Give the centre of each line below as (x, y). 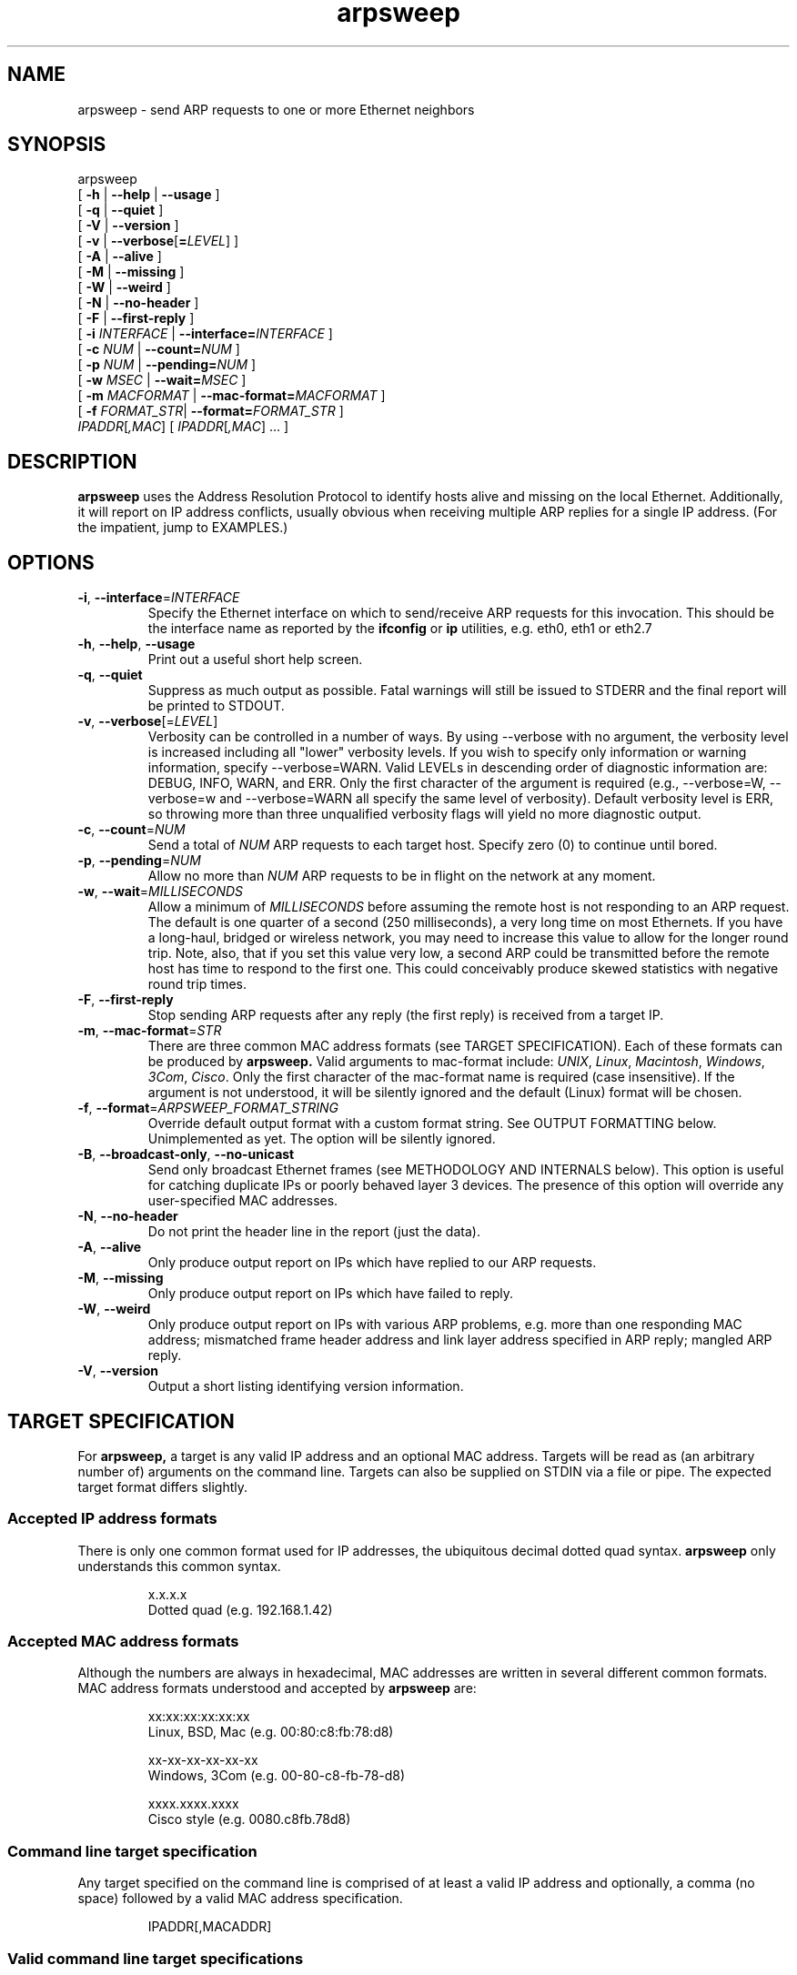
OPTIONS (51, 562)
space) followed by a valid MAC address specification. (240, 1899)
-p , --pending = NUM (139, 861)
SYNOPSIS (57, 145)
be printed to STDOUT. (216, 706)
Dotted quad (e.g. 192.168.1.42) (240, 1609)
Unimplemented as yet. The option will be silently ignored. (322, 1139)
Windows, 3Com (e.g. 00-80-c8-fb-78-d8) (277, 1776)
